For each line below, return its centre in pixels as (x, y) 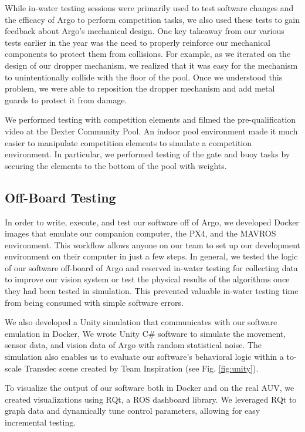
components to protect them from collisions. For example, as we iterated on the (148, 54)
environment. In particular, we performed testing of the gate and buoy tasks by (148, 154)
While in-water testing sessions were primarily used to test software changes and (149, 8)
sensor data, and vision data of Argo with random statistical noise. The (133, 345)
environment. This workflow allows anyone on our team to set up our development (152, 244)
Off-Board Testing (60, 197)
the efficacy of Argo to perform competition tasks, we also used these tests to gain (152, 19)
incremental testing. (40, 422)
